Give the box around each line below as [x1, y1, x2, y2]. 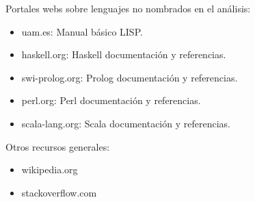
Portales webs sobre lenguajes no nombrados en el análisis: [5, 1, 251, 15]
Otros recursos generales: [5, 139, 110, 153]
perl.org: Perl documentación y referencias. [21, 93, 201, 108]
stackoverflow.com [21, 185, 97, 199]
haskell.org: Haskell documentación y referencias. [21, 47, 226, 62]
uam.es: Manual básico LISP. [21, 24, 143, 38]
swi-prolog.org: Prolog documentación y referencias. [21, 70, 238, 84]
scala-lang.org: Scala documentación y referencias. [21, 116, 230, 130]
